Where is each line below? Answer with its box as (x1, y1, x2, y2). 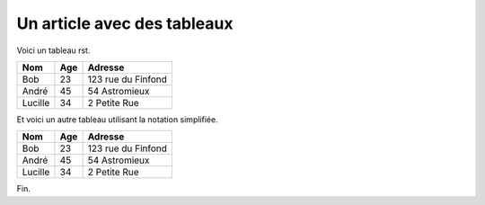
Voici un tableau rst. (16, 45, 91, 56)
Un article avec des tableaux (16, 13, 234, 33)
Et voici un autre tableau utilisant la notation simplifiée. (16, 113, 219, 125)
